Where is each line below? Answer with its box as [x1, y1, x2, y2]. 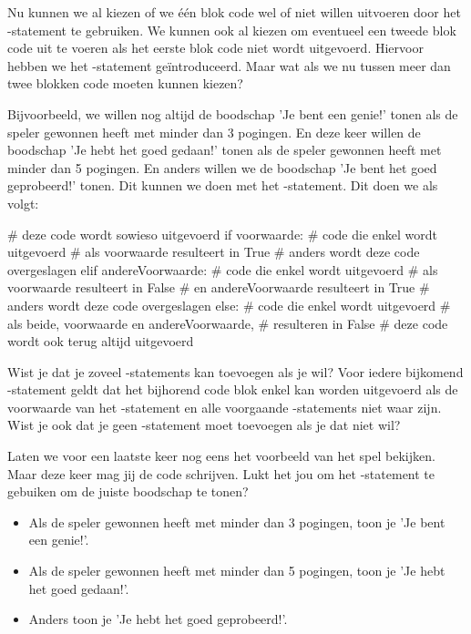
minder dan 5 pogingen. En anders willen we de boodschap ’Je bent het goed [7, 158, 437, 177]
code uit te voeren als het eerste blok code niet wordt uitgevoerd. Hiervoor [7, 38, 424, 57]
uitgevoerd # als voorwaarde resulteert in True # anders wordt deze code [7, 242, 420, 261]
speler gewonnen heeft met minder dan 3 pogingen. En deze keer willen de [7, 122, 421, 141]
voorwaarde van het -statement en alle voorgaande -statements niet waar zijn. [7, 397, 442, 416]
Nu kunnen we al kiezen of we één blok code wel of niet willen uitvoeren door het [7, 3, 461, 21]
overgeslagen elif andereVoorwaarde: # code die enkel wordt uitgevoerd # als [7, 260, 438, 279]
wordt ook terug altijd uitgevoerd [7, 332, 194, 351]
